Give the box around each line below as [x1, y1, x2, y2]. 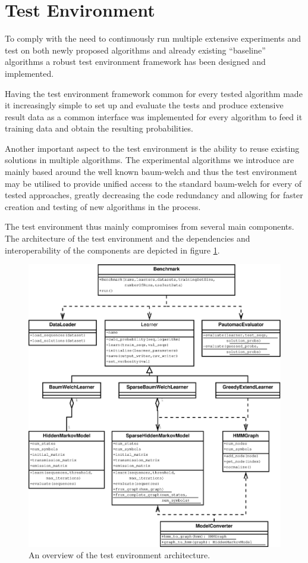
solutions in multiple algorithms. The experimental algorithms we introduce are [5, 154, 294, 166]
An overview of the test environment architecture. [29, 549, 210, 561]
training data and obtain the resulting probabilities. [5, 122, 193, 135]
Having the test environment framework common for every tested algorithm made [5, 87, 303, 99]
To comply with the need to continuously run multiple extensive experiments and [5, 32, 301, 45]
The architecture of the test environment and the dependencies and [5, 232, 250, 245]
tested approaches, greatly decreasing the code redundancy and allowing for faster [5, 189, 303, 201]
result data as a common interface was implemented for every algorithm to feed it [5, 110, 303, 123]
